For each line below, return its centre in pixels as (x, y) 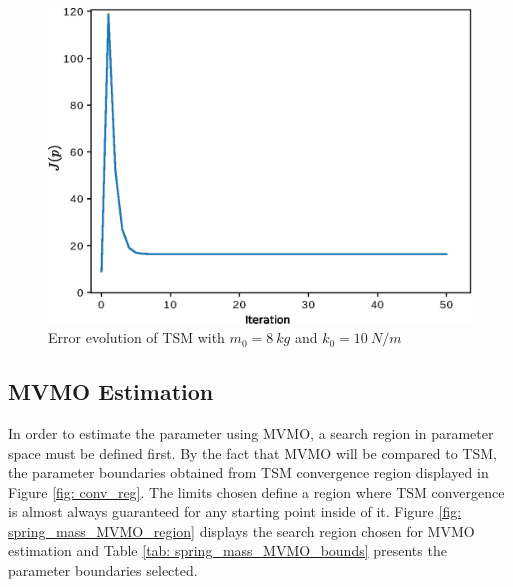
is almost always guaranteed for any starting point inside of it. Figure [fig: (235, 511)
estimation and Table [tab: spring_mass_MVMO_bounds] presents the (227, 550)
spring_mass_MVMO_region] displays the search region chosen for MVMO (241, 530)
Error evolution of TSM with (136, 337)
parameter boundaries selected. (103, 570)
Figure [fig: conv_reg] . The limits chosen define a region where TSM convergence (256, 491)
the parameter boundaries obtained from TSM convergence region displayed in (248, 472)
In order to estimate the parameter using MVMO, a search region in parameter (251, 432)
